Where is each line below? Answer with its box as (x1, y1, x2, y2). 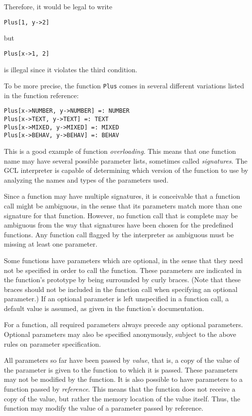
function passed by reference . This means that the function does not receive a (4, 384, 235, 394)
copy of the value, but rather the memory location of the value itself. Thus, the (4, 393, 240, 403)
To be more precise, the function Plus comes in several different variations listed (4, 81, 244, 91)
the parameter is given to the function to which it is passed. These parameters (4, 364, 238, 374)
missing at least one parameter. (4, 239, 97, 249)
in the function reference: (4, 90, 79, 100)
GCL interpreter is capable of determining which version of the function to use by (4, 165, 249, 175)
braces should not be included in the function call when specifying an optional (4, 284, 238, 294)
